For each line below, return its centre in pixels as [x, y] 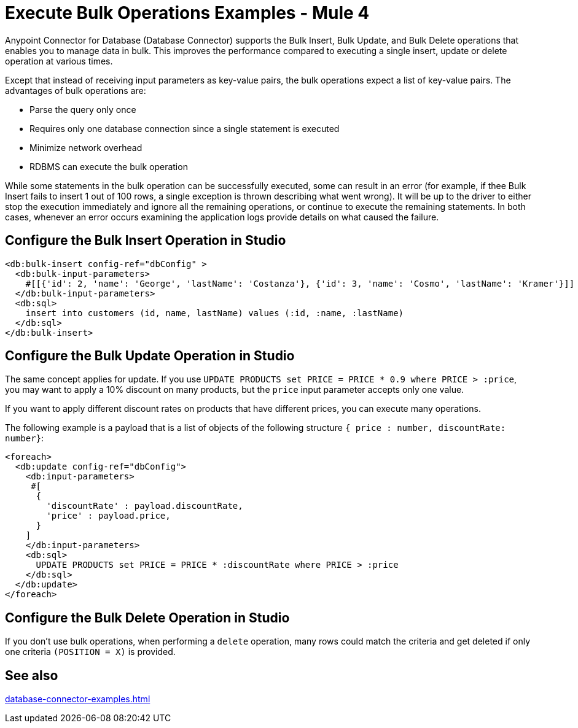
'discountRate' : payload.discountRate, [145, 506]
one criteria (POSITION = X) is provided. [90, 652]
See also [32, 675]
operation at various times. [59, 61]
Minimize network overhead [86, 147]
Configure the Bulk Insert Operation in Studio [146, 241]
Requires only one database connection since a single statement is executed [185, 128]
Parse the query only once [83, 109]
